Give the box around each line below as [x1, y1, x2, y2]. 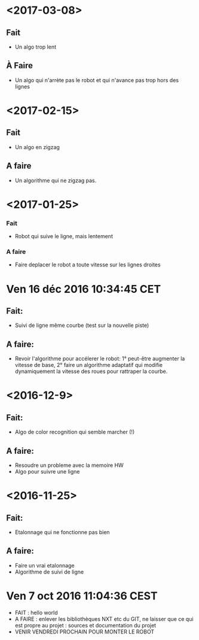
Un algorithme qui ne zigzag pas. [14, 177, 97, 184]
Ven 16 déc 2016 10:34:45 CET [6, 282, 161, 296]
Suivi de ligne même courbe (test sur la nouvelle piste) [14, 321, 149, 329]
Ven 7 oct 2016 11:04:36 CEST [6, 589, 158, 603]
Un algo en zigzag [14, 143, 60, 150]
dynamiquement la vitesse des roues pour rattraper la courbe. [14, 368, 168, 375]
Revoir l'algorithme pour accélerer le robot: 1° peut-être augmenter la [14, 355, 185, 362]
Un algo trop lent [14, 43, 57, 50]
